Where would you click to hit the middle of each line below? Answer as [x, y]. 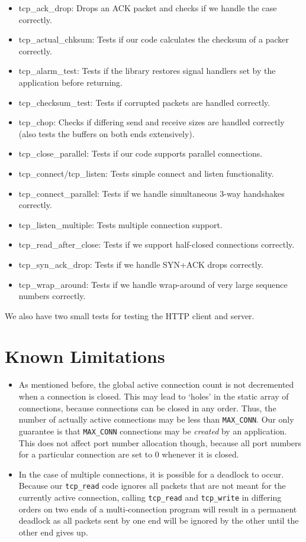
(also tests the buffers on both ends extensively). [107, 133]
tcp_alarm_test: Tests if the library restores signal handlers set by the [147, 71]
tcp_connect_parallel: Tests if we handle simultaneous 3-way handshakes [152, 193]
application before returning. [70, 82]
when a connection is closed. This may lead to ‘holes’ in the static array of [154, 396]
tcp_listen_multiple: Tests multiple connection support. [120, 224]
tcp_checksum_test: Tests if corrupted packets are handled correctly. [144, 102]
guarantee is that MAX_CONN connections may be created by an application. [153, 431]
